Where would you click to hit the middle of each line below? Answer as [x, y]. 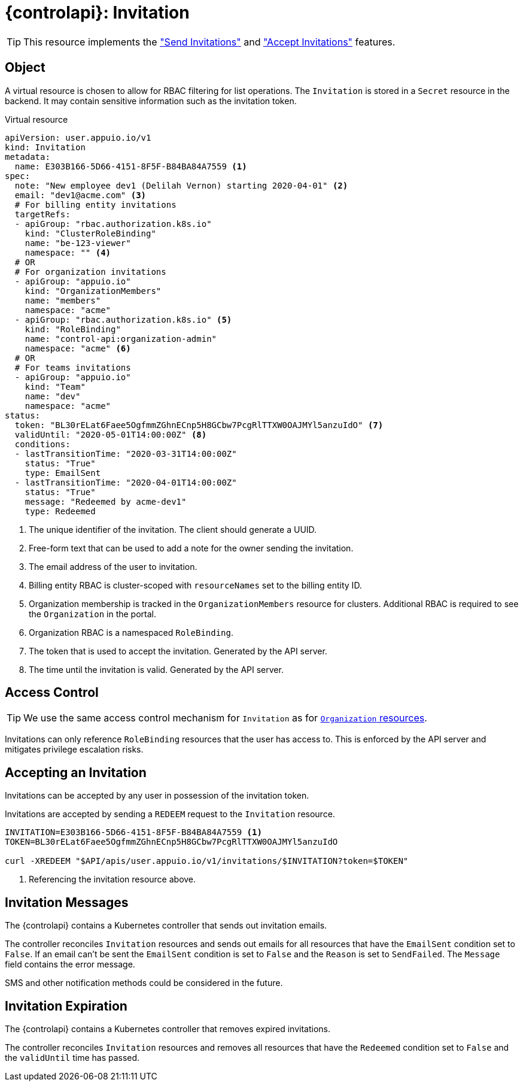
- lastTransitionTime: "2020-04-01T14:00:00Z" [126, 482]
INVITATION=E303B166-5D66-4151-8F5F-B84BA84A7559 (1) [133, 832]
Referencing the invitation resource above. [112, 879]
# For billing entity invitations [95, 204]
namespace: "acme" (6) [78, 348]
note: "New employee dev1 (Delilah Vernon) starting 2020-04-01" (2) [181, 185]
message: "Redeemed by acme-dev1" [106, 501]
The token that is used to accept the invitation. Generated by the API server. [178, 651]
